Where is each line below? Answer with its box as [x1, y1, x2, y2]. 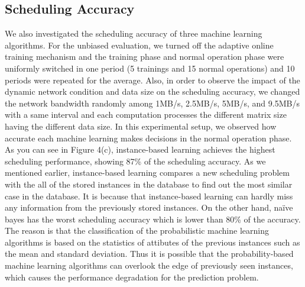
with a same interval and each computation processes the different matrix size [5, 108, 287, 121]
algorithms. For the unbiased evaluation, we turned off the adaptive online [5, 38, 274, 51]
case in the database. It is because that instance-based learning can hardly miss [5, 189, 293, 202]
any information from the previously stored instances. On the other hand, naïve [5, 201, 293, 214]
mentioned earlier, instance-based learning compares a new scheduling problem [5, 166, 290, 179]
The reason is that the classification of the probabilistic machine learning [5, 224, 269, 237]
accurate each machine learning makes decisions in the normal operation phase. [5, 131, 292, 144]
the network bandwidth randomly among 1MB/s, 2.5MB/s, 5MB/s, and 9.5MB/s [5, 96, 300, 109]
